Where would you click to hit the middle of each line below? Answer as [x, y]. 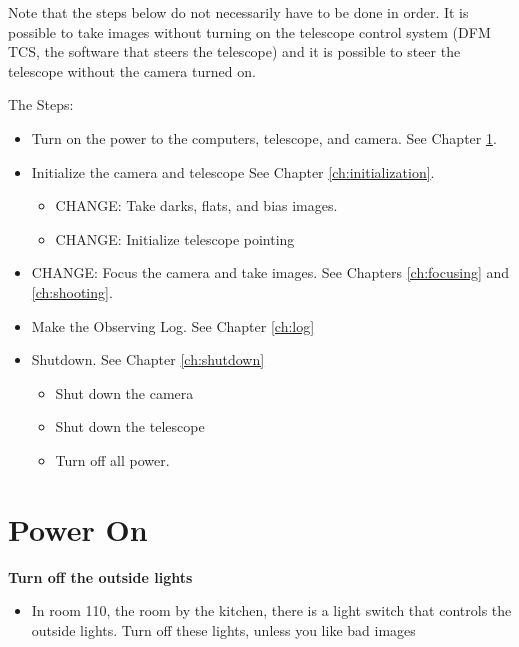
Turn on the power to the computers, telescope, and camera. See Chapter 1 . [264, 137]
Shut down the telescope [130, 426]
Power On [78, 528]
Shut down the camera [124, 392]
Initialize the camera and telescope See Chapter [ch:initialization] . [233, 171]
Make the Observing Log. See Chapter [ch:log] [173, 325]
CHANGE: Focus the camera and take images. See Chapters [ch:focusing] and [270, 272]
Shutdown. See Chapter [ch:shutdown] [148, 359]
